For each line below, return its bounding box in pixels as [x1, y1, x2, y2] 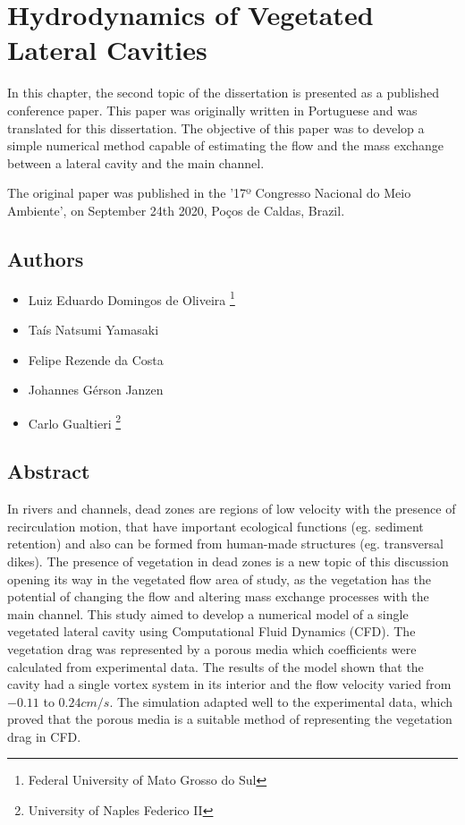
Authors [7, 244, 84, 272]
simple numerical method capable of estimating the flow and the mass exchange [7, 136, 444, 155]
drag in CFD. [7, 727, 81, 745]
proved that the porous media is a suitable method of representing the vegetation [7, 710, 452, 728]
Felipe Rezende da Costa [28, 350, 164, 369]
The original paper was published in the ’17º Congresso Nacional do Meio [7, 183, 411, 202]
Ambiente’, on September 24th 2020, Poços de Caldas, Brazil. [7, 200, 345, 219]
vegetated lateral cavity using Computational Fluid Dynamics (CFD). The [7, 622, 416, 641]
